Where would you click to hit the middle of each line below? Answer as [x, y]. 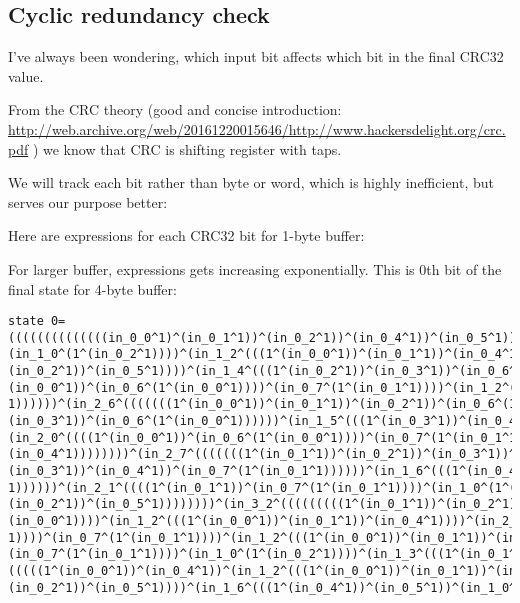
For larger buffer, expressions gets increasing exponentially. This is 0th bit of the [255, 268]
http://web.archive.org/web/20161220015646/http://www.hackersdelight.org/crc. [257, 128]
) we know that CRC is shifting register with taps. [187, 148]
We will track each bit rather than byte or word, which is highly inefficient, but [251, 182]
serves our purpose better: [88, 201]
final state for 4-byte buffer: [92, 288]
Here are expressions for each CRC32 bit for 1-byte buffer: [186, 235]
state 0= [37, 321]
